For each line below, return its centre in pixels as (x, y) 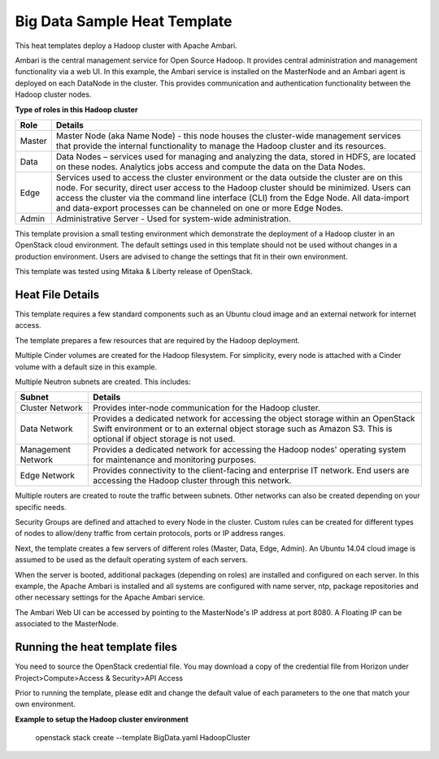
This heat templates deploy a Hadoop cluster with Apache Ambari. (126, 46)
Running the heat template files (96, 647)
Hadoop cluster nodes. (53, 94)
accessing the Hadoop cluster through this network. (192, 481)
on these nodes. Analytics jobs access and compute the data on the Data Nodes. (211, 167)
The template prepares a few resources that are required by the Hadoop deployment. (157, 340)
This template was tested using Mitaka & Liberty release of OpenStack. (134, 272)
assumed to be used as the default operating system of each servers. (131, 560)
